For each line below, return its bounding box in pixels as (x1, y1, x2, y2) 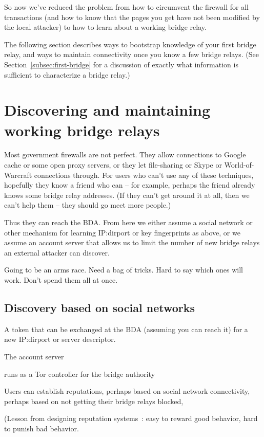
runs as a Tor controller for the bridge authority (4, 368, 155, 379)
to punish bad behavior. (4, 423, 79, 433)
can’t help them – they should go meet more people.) (4, 199, 171, 210)
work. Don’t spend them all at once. (4, 275, 118, 285)
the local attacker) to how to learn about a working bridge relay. (4, 22, 207, 32)
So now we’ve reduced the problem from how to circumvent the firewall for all (4, 2, 249, 12)
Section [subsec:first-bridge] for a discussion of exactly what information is (4, 59, 238, 69)
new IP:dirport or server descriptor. (4, 334, 116, 344)
